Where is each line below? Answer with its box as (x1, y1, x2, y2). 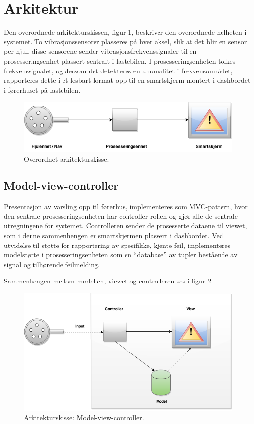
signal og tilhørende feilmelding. (4, 259, 100, 269)
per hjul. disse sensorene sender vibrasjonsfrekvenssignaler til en (4, 46, 197, 56)
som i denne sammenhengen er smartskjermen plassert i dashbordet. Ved (4, 230, 223, 241)
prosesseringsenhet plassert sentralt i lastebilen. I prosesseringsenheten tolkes (4, 55, 236, 66)
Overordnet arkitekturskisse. (24, 154, 109, 164)
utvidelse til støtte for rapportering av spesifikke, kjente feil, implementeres (4, 240, 231, 250)
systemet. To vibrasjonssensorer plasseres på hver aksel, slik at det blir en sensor (4, 36, 247, 46)
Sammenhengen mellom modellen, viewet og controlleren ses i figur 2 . (4, 276, 213, 286)
